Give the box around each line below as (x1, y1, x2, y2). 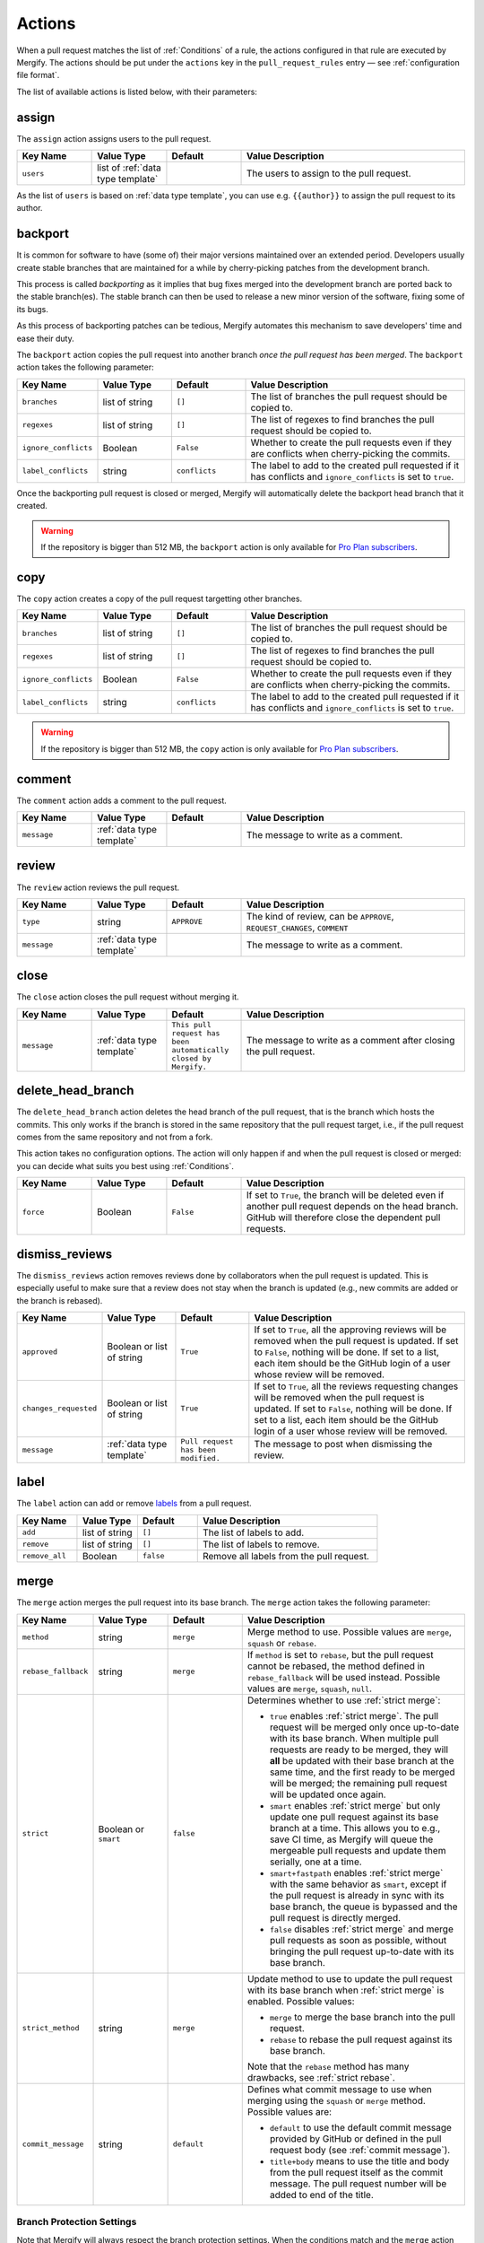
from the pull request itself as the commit (269, 2166, 444, 2178)
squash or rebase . (246, 1636, 317, 1649)
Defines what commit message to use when (246, 2082, 432, 2095)
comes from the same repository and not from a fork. (16, 1131, 213, 1143)
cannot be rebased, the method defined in (246, 1660, 426, 1672)
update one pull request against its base (269, 1811, 439, 1823)
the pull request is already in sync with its (269, 1889, 445, 1901)
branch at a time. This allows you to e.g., (269, 1821, 441, 1834)
